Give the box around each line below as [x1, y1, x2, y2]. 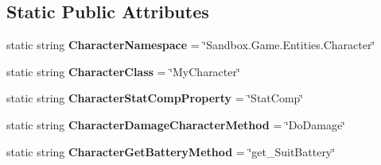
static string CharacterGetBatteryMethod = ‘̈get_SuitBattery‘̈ [6, 143, 336, 159]
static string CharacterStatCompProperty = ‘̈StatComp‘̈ [6, 90, 304, 106]
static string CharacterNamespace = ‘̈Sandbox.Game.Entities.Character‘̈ [6, 36, 375, 53]
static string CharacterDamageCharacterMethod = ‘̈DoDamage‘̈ [6, 116, 345, 132]
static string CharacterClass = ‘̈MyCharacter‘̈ [6, 63, 240, 79]
